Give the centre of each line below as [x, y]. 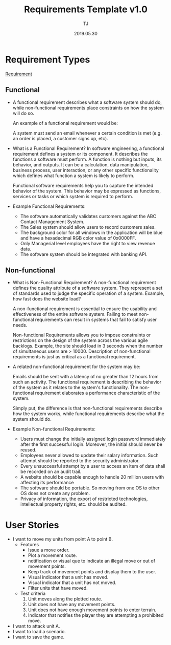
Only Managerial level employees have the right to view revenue [88, 243]
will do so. [23, 113]
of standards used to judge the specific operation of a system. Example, [88, 293]
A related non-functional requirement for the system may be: [77, 367]
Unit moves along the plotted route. [65, 599]
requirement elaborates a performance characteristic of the [97, 393]
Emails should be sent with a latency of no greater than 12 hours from [86, 377]
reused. [28, 450]
